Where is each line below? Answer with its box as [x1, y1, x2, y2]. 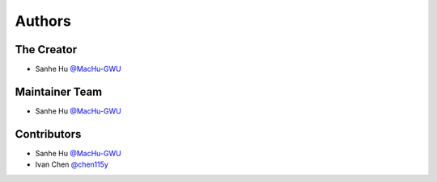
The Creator [15, 43, 77, 56]
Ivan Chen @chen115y [35, 159, 108, 169]
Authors [15, 12, 72, 30]
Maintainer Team [15, 85, 103, 98]
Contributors [15, 127, 82, 141]
